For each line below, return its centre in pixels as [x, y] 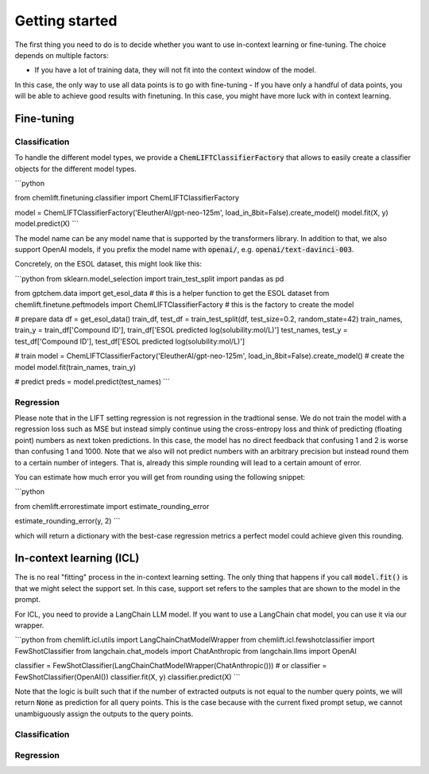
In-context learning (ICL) [77, 558]
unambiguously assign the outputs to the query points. [104, 714]
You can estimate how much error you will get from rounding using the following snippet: [160, 477]
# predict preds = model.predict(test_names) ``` [93, 381]
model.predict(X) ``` [47, 224]
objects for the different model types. [75, 169]
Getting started [66, 21]
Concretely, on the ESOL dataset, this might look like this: [108, 264]
